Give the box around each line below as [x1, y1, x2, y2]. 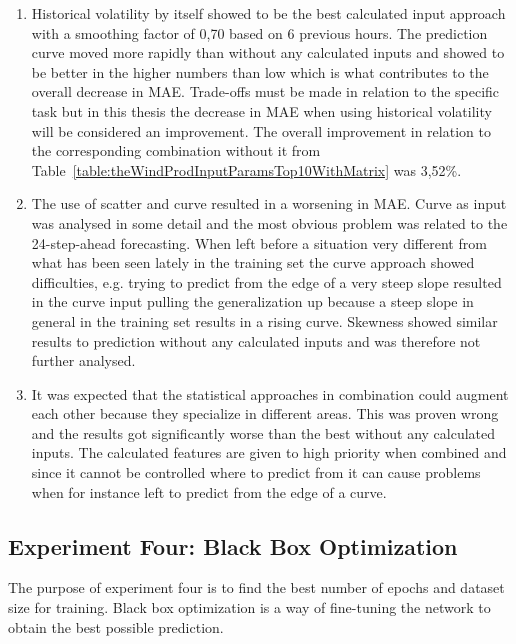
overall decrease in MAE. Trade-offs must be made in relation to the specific [31, 81, 500, 102]
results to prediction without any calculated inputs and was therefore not [31, 330, 481, 351]
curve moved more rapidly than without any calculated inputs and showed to [31, 42, 505, 63]
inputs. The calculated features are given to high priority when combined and [31, 442, 507, 463]
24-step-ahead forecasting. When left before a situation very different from [31, 232, 487, 253]
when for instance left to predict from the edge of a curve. [31, 481, 387, 502]
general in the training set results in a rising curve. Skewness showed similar [31, 310, 498, 331]
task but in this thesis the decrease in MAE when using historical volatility [31, 100, 492, 121]
